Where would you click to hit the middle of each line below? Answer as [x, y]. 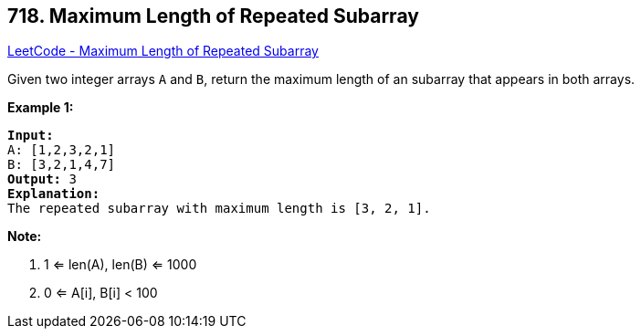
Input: [31, 136]
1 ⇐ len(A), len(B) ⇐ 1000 [121, 265]
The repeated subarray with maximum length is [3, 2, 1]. [219, 209]
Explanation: [54, 194]
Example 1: [41, 108]
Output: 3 [42, 179]
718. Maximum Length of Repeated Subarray [213, 16]
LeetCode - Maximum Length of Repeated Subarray [163, 51]
